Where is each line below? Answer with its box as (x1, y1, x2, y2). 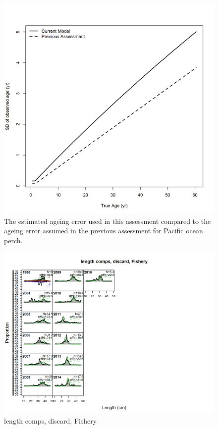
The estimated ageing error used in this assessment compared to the (4, 215, 211, 226)
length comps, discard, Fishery (4, 415, 97, 426)
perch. (4, 235, 23, 245)
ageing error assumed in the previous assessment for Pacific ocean (4, 225, 203, 236)
